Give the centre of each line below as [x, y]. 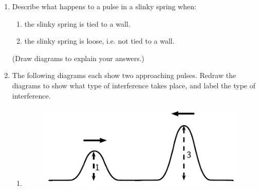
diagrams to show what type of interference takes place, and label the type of [134, 85]
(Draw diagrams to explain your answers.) [78, 58]
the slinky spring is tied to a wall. [77, 23]
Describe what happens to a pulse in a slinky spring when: [104, 6]
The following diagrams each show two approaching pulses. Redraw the [124, 75]
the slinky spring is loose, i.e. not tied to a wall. [99, 41]
